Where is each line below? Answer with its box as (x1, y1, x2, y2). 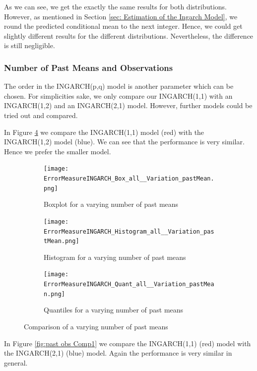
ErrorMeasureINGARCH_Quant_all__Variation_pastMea (44, 281, 214, 288)
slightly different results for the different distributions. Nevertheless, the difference (4, 30, 254, 41)
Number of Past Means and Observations (4, 61, 173, 73)
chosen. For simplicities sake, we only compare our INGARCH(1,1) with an (4, 90, 233, 101)
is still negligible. (4, 40, 55, 51)
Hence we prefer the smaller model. (4, 146, 111, 156)
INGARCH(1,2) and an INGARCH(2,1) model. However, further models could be (4, 100, 253, 111)
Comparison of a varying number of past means (24, 321, 168, 332)
